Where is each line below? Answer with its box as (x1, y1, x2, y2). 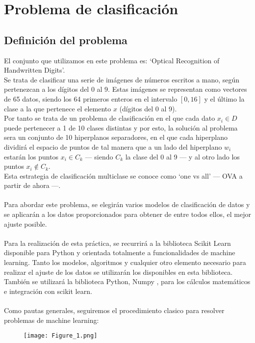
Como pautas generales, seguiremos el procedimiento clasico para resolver (4, 305, 225, 316)
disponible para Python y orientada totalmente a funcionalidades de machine (4, 247, 235, 258)
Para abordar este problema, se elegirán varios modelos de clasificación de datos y (4, 199, 250, 210)
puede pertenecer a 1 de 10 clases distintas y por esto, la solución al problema (4, 122, 238, 132)
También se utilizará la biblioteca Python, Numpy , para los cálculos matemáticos (4, 276, 251, 287)
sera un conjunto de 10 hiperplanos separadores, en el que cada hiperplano (4, 132, 228, 142)
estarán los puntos (4, 151, 59, 161)
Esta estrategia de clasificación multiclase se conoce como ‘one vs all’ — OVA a (4, 170, 243, 181)
